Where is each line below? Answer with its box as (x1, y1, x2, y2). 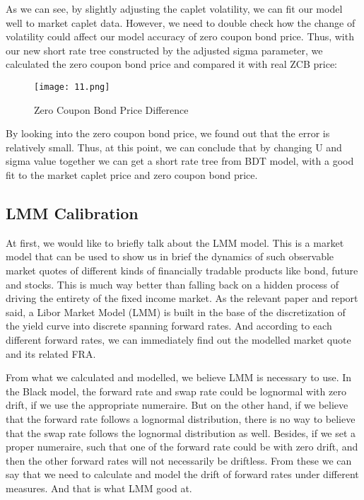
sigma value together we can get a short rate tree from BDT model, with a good (6, 153, 354, 168)
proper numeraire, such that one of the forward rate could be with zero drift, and (6, 439, 358, 454)
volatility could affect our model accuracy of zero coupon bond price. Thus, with (6, 29, 354, 44)
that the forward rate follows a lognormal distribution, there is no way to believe (6, 411, 356, 426)
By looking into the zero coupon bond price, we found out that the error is (6, 126, 330, 141)
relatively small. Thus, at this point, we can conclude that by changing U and (6, 139, 342, 154)
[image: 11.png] (34, 81, 110, 92)
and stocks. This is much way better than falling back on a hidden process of (6, 277, 339, 291)
